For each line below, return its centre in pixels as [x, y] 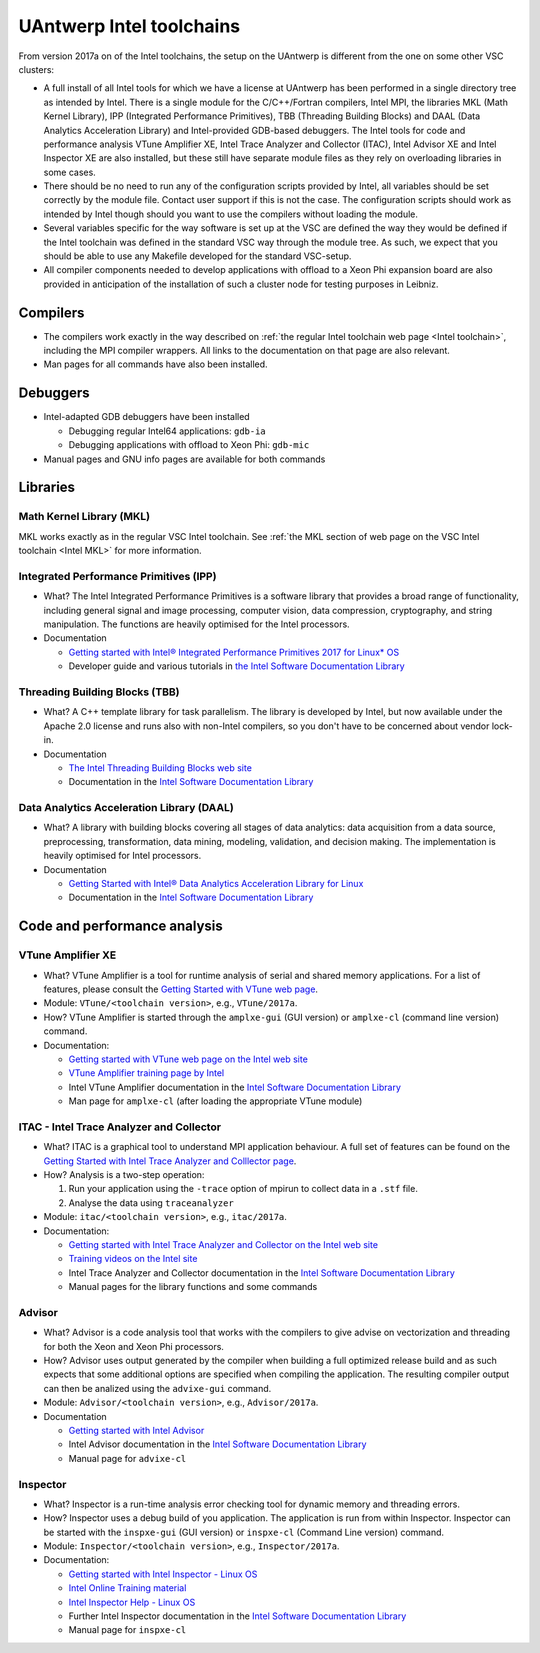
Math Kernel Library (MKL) [84, 517]
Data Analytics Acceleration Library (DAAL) [126, 808]
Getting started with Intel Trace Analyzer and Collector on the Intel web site [223, 1244]
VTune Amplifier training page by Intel [146, 1073]
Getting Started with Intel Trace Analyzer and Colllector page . [170, 1161]
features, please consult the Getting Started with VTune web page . [181, 989]
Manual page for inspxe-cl [127, 1630]
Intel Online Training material [127, 1588]
